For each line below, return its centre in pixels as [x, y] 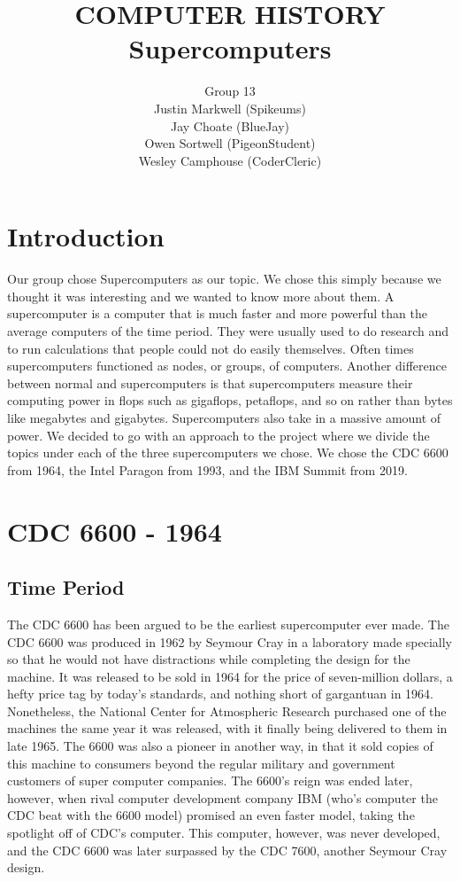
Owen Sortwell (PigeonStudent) [230, 143]
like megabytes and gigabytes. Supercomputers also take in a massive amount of [224, 417]
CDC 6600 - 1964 [115, 531]
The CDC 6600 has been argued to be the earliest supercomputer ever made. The [228, 624]
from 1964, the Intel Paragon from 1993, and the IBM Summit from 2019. [207, 469]
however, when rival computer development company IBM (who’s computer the [222, 797]
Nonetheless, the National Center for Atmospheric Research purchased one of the [227, 710]
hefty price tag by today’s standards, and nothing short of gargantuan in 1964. [220, 694]
